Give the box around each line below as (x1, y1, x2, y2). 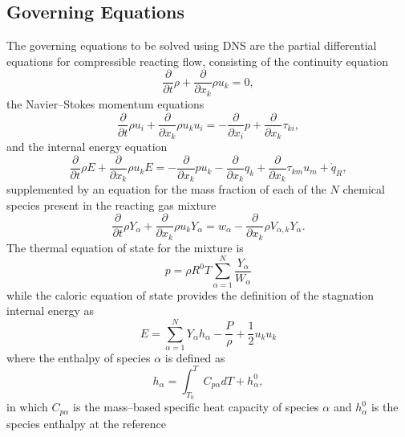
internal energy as (6, 302, 95, 319)
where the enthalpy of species (6, 349, 151, 366)
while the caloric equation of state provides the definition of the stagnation (6, 286, 375, 303)
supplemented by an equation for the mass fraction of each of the (6, 181, 326, 198)
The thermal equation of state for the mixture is (6, 239, 244, 255)
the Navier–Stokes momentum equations (6, 95, 205, 112)
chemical (342, 181, 385, 198)
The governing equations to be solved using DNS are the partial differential (6, 37, 377, 54)
